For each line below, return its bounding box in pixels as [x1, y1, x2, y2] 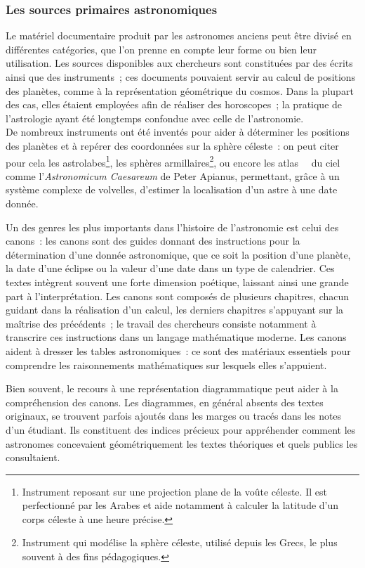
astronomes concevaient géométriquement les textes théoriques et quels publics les [6, 436, 358, 451]
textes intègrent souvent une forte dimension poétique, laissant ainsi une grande [6, 274, 349, 289]
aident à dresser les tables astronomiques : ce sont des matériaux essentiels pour [6, 343, 351, 358]
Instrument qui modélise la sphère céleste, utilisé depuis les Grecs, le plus [22, 535, 338, 550]
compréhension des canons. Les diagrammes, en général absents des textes [6, 394, 324, 409]
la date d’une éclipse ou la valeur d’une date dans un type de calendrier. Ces [6, 261, 335, 276]
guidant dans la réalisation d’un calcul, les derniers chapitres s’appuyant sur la [6, 302, 344, 317]
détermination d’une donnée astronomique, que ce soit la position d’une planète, [6, 247, 351, 262]
